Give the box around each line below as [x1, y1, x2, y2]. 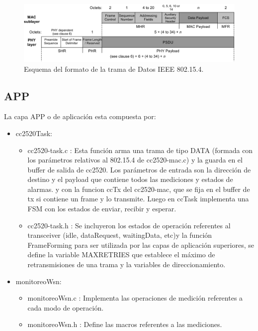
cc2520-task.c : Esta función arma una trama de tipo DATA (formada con [27, 145, 253, 155]
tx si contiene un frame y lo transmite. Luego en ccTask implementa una [27, 193, 249, 204]
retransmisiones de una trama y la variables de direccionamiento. [27, 259, 226, 270]
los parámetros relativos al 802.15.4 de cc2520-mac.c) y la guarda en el [27, 155, 243, 165]
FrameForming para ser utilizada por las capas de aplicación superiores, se [27, 239, 254, 250]
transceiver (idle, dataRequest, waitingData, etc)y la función [27, 230, 212, 240]
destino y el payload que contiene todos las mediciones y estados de [27, 174, 233, 184]
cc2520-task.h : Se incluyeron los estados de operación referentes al [27, 220, 231, 230]
